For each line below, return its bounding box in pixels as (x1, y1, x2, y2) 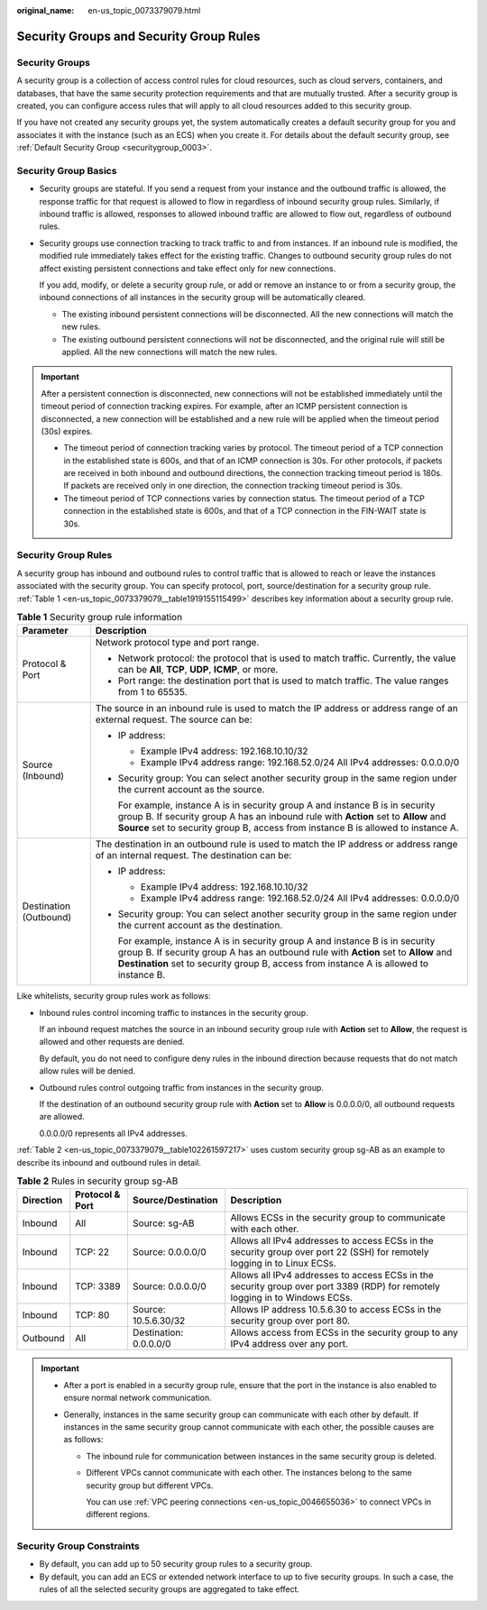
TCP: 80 (75, 1309, 110, 1322)
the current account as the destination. (117, 919, 283, 932)
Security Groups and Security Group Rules (16, 28, 261, 44)
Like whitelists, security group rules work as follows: (16, 991, 211, 1002)
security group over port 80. (230, 1314, 351, 1327)
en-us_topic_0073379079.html (87, 5, 201, 15)
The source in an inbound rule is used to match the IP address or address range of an (95, 702, 459, 715)
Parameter (22, 625, 69, 637)
